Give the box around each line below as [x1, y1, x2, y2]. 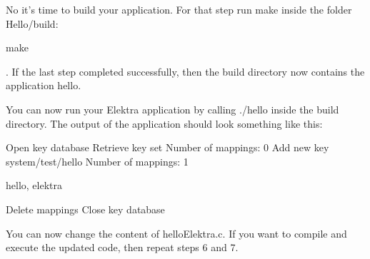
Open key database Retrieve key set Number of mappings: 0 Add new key [6, 140, 329, 155]
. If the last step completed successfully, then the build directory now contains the [6, 64, 365, 78]
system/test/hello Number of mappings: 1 [6, 153, 189, 168]
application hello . [6, 78, 81, 93]
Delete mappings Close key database [6, 201, 165, 216]
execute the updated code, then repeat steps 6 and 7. [6, 240, 239, 255]
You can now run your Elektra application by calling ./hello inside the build [6, 101, 339, 116]
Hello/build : [6, 16, 59, 31]
